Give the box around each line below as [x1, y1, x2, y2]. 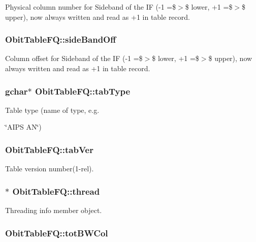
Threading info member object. [5, 205, 102, 216]
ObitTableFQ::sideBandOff [5, 33, 116, 46]
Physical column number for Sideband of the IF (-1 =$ [5, 2, 176, 12]
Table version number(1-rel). [5, 163, 94, 174]
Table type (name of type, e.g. [5, 104, 100, 115]
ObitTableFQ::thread [12, 185, 100, 197]
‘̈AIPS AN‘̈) [5, 122, 42, 132]
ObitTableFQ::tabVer [5, 143, 93, 156]
